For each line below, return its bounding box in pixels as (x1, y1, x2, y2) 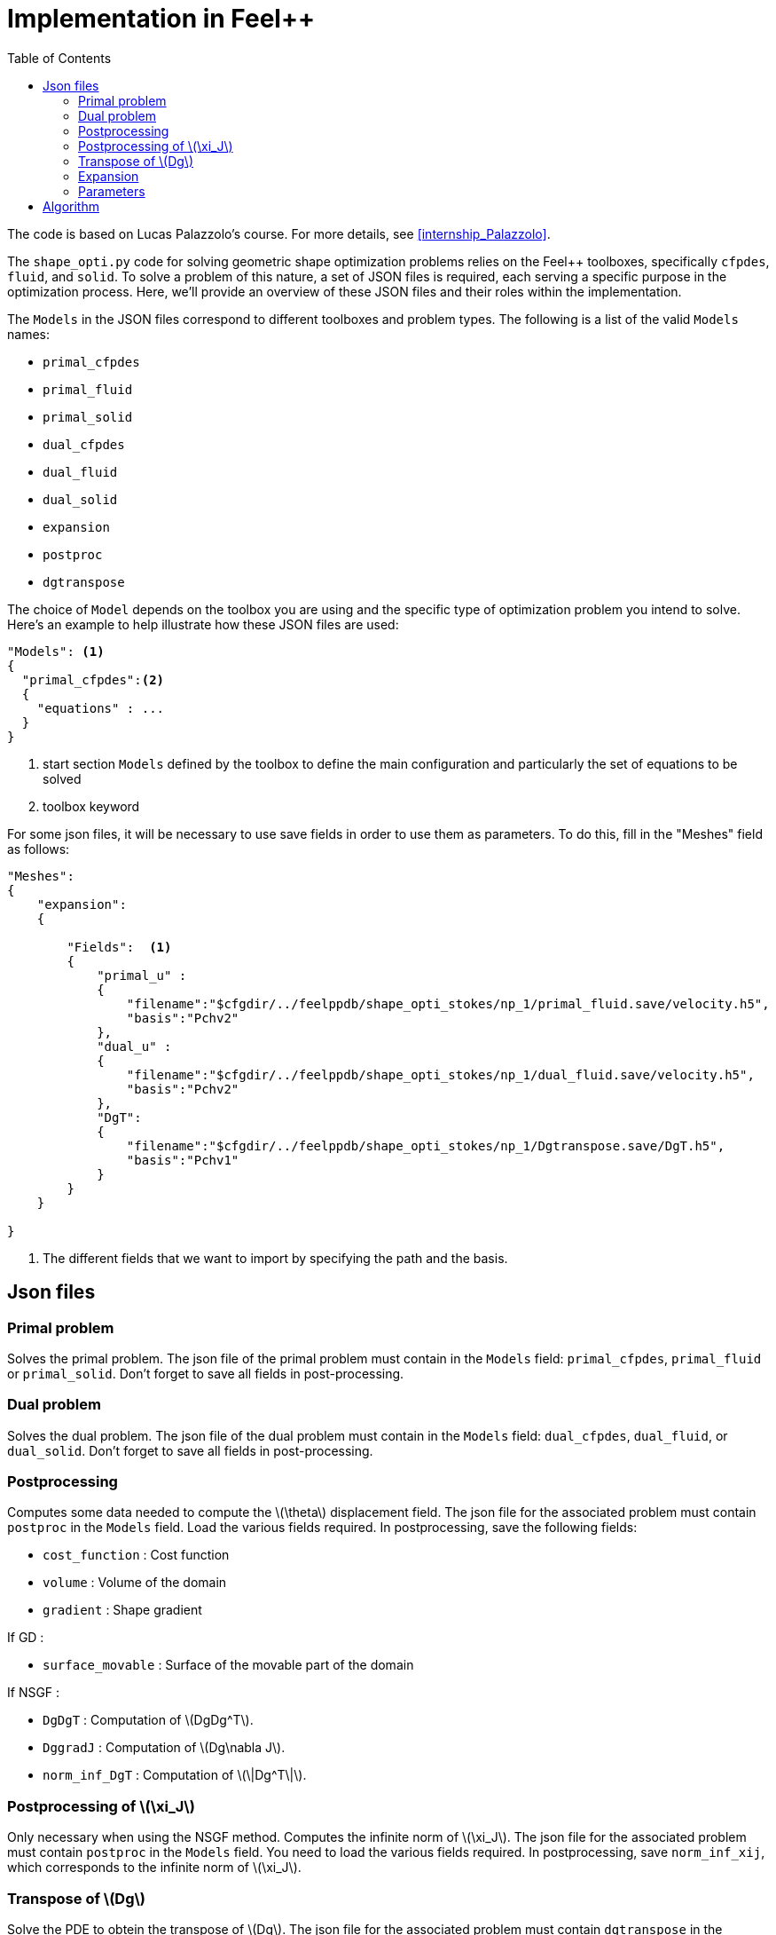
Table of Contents (7, 50, 112, 66)
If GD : (7, 1630, 44, 1646)
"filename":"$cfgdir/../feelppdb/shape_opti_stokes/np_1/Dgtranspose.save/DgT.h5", (126, 1138, 725, 1153)
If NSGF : (7, 1685, 60, 1701)
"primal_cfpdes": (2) (21, 672, 165, 687)
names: (7, 326, 50, 342)
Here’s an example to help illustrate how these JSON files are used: (7, 616, 399, 632)
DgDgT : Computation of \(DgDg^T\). (43, 1712, 254, 1728)
